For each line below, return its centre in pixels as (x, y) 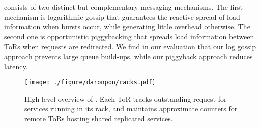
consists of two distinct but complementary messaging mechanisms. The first (123, 7)
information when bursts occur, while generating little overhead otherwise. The (127, 27)
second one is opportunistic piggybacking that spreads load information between (129, 36)
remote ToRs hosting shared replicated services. (99, 118)
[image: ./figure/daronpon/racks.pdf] (90, 83)
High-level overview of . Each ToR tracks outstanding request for (126, 98)
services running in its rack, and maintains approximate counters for (131, 109)
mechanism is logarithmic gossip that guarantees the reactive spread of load (122, 16)
